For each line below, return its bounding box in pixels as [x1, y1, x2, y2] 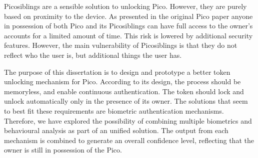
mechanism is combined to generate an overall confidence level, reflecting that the [4, 135, 254, 145]
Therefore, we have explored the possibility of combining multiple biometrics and [4, 115, 252, 126]
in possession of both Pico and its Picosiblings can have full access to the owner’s [4, 20, 253, 31]
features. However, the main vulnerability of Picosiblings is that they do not [4, 40, 237, 50]
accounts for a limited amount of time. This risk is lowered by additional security [4, 30, 253, 40]
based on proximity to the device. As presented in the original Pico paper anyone [4, 10, 253, 21]
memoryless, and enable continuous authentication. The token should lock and [4, 86, 244, 96]
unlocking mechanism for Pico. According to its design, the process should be [4, 76, 241, 87]
